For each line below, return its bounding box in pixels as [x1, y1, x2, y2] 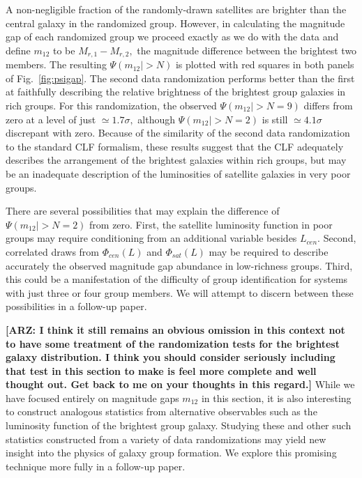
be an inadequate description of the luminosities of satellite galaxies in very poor [6, 166, 351, 180]
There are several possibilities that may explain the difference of [6, 203, 280, 218]
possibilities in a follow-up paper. [6, 299, 147, 314]
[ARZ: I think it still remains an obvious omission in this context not [6, 322, 345, 337]
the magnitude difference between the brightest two [137, 43, 357, 57]
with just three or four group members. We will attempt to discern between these [6, 285, 354, 300]
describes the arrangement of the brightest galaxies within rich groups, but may [6, 153, 347, 167]
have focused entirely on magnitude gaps [6, 390, 179, 405]
